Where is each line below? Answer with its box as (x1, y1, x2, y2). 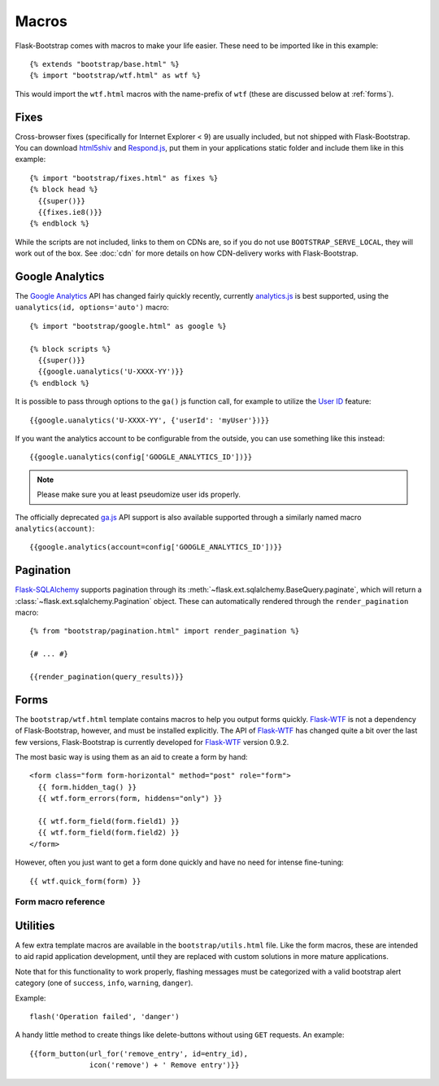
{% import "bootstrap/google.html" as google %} (29, 322, 227, 331)
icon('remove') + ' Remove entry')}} (89, 1061, 240, 1070)
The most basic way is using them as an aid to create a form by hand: (15, 752, 248, 762)
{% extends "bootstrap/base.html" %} (29, 59, 180, 68)
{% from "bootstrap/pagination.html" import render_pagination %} (29, 627, 300, 636)
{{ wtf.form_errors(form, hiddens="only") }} (37, 794, 223, 804)
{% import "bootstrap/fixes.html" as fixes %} (29, 173, 219, 182)
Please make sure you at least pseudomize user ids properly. (37, 489, 241, 500)
